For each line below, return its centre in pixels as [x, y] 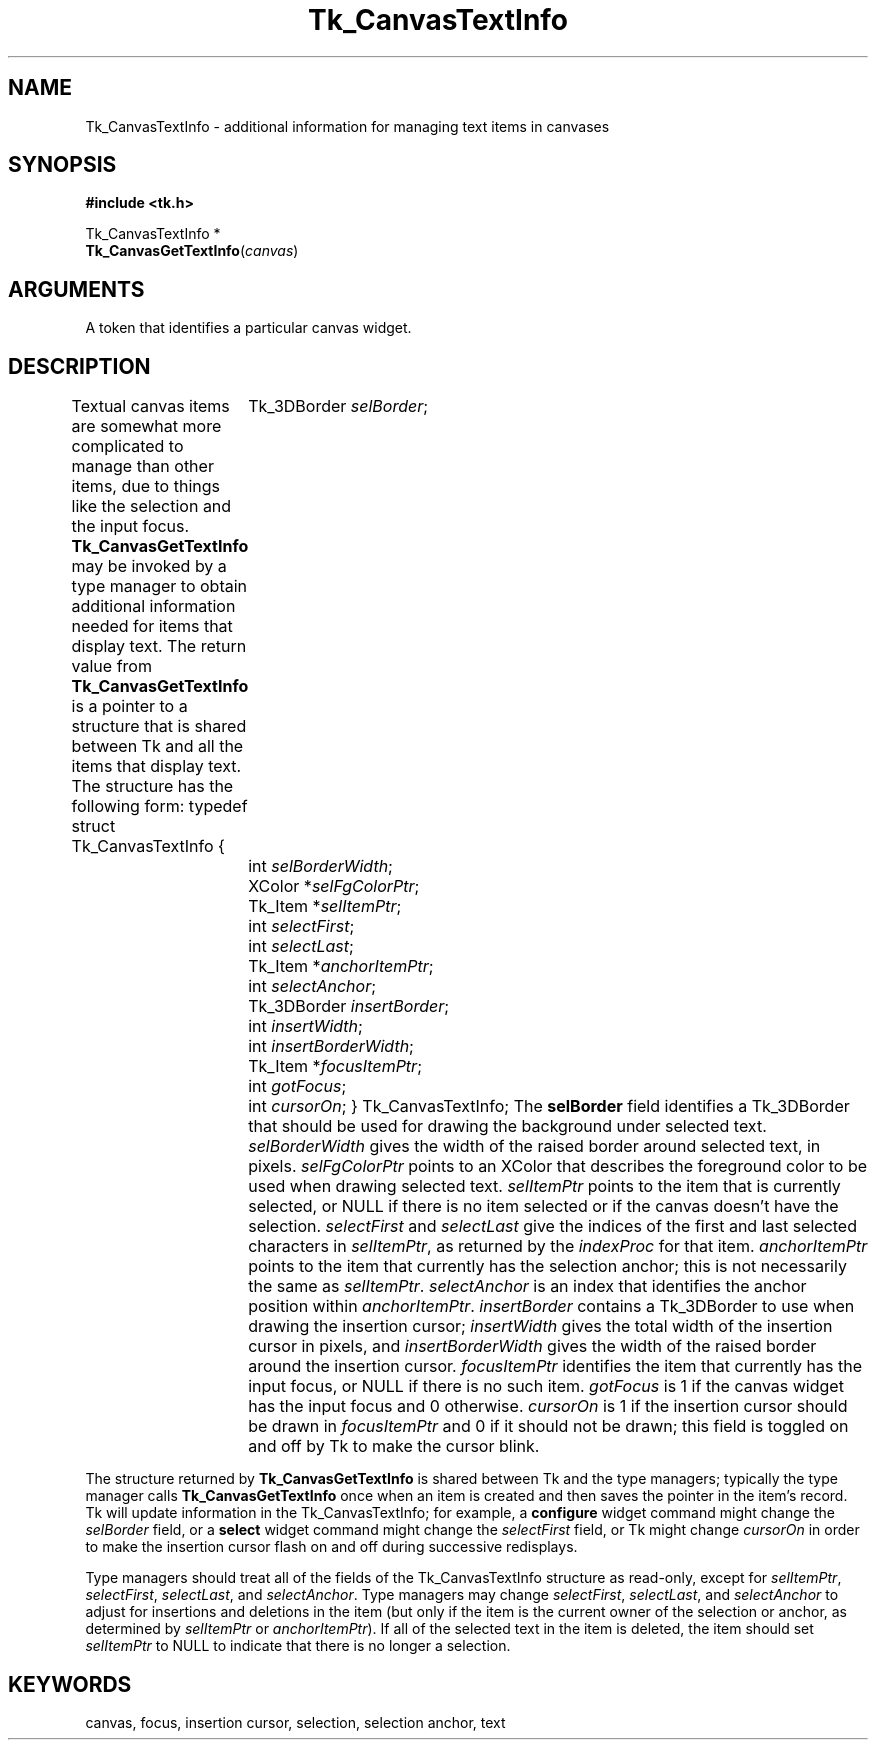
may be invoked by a [149, 566]
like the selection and [151, 506]
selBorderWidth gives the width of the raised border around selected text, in [534, 1146]
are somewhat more [146, 426]
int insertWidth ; [305, 1026]
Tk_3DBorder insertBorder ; [349, 1006]
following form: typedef [159, 806]
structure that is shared [159, 726]
